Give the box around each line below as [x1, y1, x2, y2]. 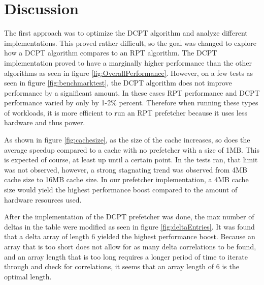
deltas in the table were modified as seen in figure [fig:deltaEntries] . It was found [4, 221, 255, 232]
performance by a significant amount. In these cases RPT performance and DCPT [4, 87, 260, 98]
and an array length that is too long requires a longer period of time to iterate [4, 251, 248, 262]
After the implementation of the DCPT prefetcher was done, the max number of [4, 211, 254, 222]
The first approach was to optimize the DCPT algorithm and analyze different [4, 27, 248, 38]
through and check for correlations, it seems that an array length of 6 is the [4, 261, 239, 272]
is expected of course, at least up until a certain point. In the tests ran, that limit [4, 154, 258, 165]
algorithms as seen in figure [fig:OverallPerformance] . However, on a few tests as [4, 67, 253, 78]
